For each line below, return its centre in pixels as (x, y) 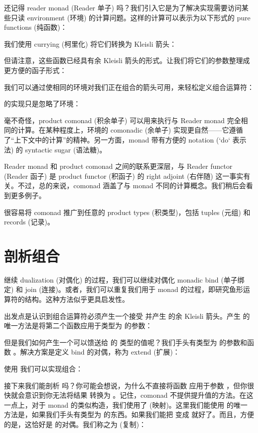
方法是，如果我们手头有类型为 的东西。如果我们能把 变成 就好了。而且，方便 (129, 414)
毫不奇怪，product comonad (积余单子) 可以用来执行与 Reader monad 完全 (123, 120)
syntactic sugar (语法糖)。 (66, 149)
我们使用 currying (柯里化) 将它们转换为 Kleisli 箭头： (90, 43)
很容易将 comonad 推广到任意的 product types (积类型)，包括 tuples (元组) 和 (127, 212)
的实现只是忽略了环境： (42, 104)
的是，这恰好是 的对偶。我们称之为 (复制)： (75, 424)
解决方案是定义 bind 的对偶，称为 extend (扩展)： (100, 352)
